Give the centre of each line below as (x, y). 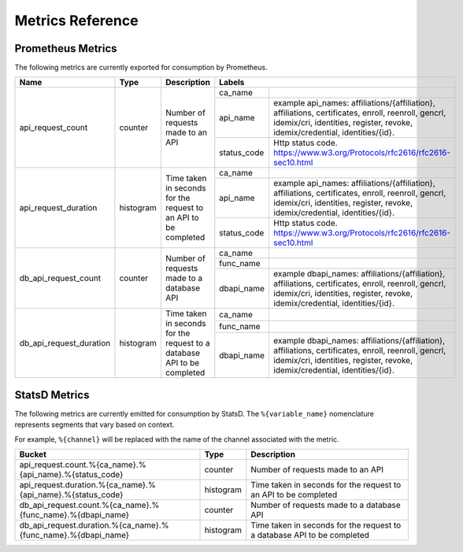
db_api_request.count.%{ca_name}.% (89, 506)
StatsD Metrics (52, 395)
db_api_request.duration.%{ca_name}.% (94, 525)
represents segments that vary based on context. (94, 424)
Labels (232, 83)
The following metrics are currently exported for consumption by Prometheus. (141, 68)
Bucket (33, 454)
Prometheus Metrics (66, 48)
